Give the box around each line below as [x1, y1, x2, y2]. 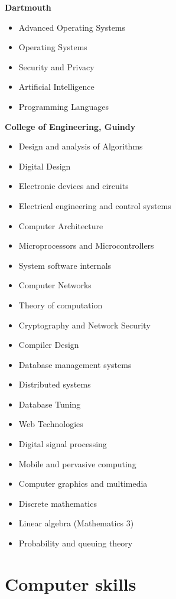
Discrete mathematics [18, 497, 97, 509]
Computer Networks [18, 279, 92, 291]
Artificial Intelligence [18, 80, 94, 93]
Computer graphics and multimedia [18, 477, 148, 490]
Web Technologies [18, 418, 83, 430]
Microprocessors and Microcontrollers [18, 239, 154, 252]
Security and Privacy [18, 60, 94, 73]
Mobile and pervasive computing [18, 457, 136, 470]
